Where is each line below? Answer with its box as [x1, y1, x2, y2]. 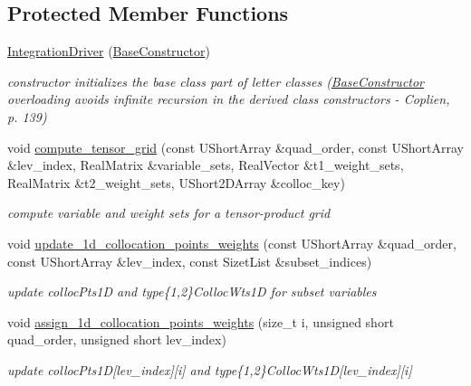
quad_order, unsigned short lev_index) [7, 330, 226, 349]
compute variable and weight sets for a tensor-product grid [7, 203, 331, 222]
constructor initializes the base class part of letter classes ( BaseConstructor [7, 71, 425, 90]
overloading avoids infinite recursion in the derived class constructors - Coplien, [7, 89, 450, 108]
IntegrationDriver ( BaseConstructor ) [7, 42, 210, 61]
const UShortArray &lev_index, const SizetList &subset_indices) [7, 251, 372, 270]
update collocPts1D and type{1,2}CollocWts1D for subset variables [7, 282, 377, 301]
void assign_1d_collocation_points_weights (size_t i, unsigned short [7, 312, 394, 331]
